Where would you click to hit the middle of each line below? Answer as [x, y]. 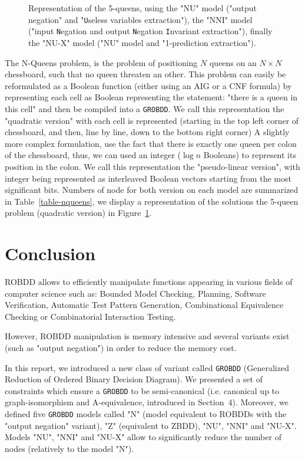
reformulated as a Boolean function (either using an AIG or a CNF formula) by [148, 85]
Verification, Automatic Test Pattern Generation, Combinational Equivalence [144, 305]
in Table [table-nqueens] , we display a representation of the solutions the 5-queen [152, 201]
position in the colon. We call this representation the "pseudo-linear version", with [152, 166]
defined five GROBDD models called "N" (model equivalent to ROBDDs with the [146, 414]
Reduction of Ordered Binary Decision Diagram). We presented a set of [134, 379]
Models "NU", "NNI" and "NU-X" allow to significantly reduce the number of [143, 437]
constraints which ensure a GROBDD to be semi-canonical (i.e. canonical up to [142, 390]
